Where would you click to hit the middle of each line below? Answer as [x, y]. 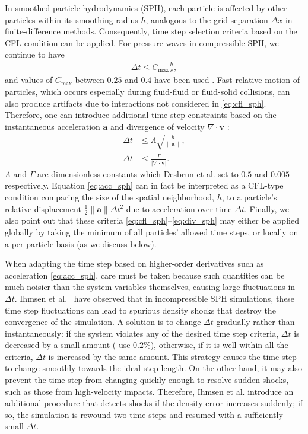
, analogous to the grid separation [207, 19]
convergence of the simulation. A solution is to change [103, 322]
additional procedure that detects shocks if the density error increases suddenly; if [154, 403]
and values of [29, 80]
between [90, 80]
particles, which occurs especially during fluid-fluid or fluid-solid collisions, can [147, 91]
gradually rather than [255, 322]
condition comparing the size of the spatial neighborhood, [109, 197]
